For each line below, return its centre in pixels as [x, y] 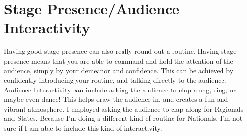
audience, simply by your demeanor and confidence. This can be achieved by [119, 70]
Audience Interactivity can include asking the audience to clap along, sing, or [120, 89]
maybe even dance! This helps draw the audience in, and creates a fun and [116, 99]
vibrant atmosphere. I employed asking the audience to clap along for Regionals [124, 108]
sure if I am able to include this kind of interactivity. [83, 128]
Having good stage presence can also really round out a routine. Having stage [120, 51]
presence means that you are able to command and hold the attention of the [119, 60]
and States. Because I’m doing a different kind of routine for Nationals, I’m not [123, 118]
